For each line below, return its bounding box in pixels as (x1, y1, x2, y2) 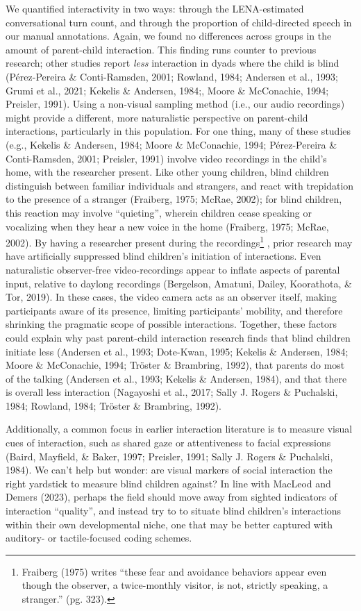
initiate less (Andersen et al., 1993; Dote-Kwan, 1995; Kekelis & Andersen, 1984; (6, 344, 349, 358)
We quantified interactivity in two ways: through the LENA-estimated (6, 1, 304, 15)
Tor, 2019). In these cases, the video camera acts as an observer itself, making (6, 290, 337, 304)
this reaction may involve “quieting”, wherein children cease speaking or (6, 205, 312, 219)
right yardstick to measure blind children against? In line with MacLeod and (6, 476, 331, 490)
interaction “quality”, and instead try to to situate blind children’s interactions (6, 503, 342, 518)
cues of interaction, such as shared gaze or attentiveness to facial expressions (6, 435, 331, 450)
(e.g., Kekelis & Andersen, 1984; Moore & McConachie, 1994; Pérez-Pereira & (6, 137, 337, 151)
